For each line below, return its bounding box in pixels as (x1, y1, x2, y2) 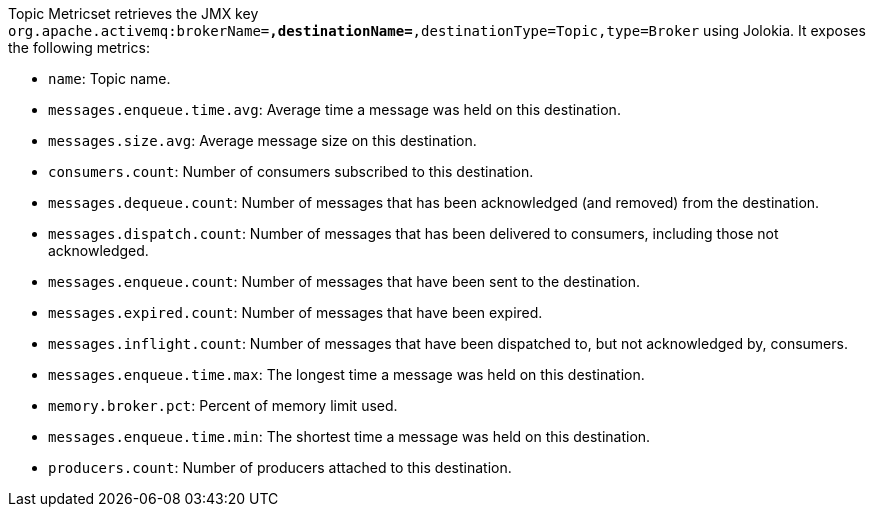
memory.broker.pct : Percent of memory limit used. (48, 397, 398, 414)
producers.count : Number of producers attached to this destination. (48, 459, 512, 476)
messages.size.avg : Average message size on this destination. (48, 132, 477, 149)
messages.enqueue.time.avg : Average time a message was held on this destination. (48, 101, 621, 118)
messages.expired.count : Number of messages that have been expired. (48, 304, 543, 321)
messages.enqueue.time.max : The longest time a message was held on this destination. (48, 366, 645, 383)
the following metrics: (8, 39, 150, 56)
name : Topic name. (48, 70, 171, 87)
